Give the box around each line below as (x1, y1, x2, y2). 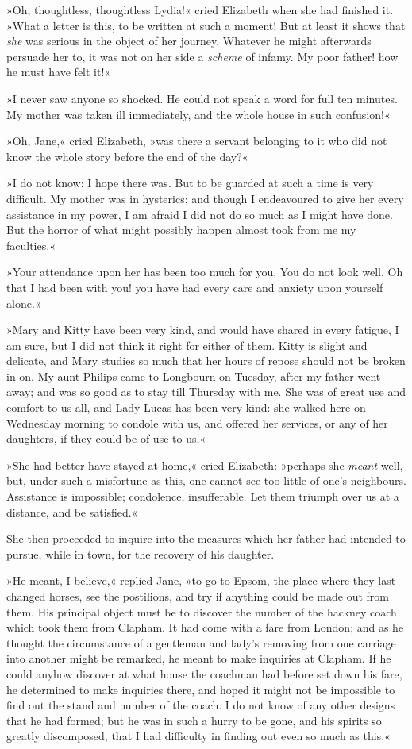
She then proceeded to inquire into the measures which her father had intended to (6, 530, 406, 547)
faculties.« (6, 236, 56, 253)
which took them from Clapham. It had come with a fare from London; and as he (6, 619, 404, 636)
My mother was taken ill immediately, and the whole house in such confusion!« (6, 106, 391, 122)
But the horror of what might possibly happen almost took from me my (6, 221, 356, 238)
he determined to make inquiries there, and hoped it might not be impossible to (6, 681, 395, 697)
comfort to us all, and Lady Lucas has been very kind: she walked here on (6, 399, 366, 416)
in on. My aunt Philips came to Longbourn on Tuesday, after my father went (6, 367, 381, 384)
